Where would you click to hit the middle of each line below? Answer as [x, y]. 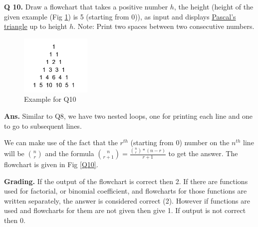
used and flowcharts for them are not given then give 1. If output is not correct [125, 210]
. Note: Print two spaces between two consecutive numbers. [164, 26]
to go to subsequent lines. [43, 125]
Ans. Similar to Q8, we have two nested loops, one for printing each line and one [129, 115]
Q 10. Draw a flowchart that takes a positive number [86, 6]
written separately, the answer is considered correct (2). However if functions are [127, 200]
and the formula [70, 153]
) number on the [204, 142]
